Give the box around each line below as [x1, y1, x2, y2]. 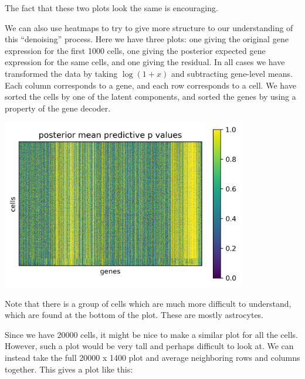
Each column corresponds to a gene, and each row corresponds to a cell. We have [5, 79, 296, 91]
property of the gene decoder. [5, 101, 111, 114]
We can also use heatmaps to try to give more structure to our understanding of [5, 21, 293, 33]
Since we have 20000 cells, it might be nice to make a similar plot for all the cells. [5, 328, 298, 340]
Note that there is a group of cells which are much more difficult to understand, [5, 297, 292, 309]
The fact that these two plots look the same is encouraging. [5, 2, 218, 13]
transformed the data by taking [5, 67, 118, 79]
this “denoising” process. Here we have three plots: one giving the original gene [5, 33, 289, 45]
